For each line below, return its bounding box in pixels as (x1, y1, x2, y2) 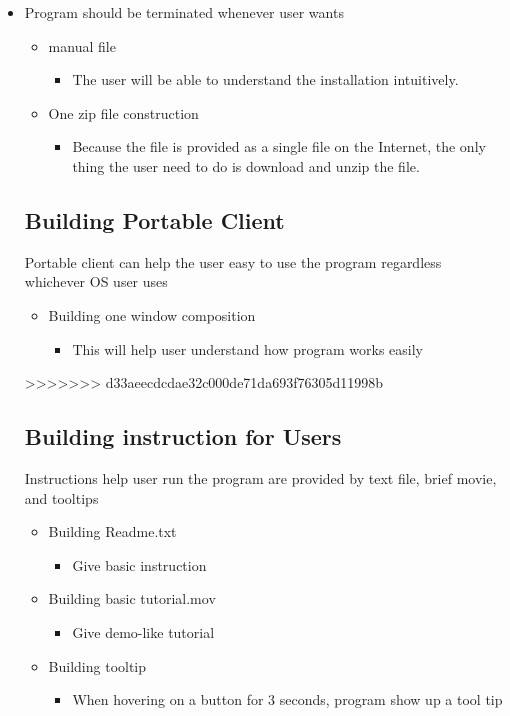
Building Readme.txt (48, 521, 177, 542)
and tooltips (24, 487, 99, 508)
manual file (48, 35, 116, 56)
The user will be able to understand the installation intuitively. (72, 69, 459, 90)
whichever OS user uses (24, 271, 168, 292)
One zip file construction (48, 102, 199, 123)
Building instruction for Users (24, 421, 342, 452)
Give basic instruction (72, 554, 207, 575)
